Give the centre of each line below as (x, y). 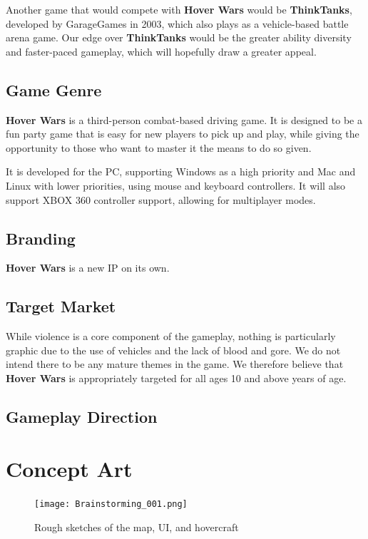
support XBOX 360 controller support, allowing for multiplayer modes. (161, 199)
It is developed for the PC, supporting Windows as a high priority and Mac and (181, 171)
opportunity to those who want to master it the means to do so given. (159, 147)
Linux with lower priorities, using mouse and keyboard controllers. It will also (176, 185)
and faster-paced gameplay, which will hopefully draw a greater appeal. (161, 51)
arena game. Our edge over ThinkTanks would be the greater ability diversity (179, 37)
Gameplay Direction (82, 416)
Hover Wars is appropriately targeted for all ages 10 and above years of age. (176, 378)
